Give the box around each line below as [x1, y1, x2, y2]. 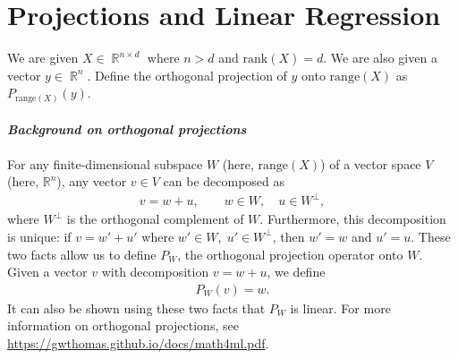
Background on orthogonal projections [7, 120, 247, 139]
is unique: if [7, 227, 72, 245]
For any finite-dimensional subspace [7, 154, 203, 173]
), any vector [56, 172, 127, 191]
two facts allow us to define [7, 244, 157, 263]
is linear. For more [290, 298, 391, 317]
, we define [267, 262, 326, 281]
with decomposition [101, 262, 209, 281]
